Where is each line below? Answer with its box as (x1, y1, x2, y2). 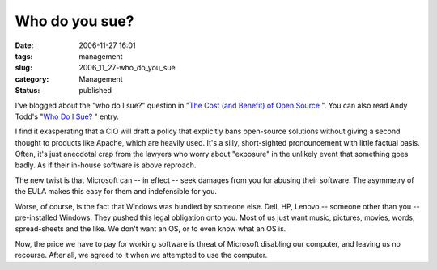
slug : (15, 63, 32, 73)
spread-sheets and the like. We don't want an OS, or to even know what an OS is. (15, 224, 286, 234)
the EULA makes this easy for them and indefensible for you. (15, 187, 218, 196)
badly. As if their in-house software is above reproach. (15, 160, 197, 170)
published (78, 86, 112, 95)
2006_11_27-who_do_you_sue (78, 63, 176, 73)
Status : (15, 86, 40, 95)
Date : (15, 40, 34, 50)
